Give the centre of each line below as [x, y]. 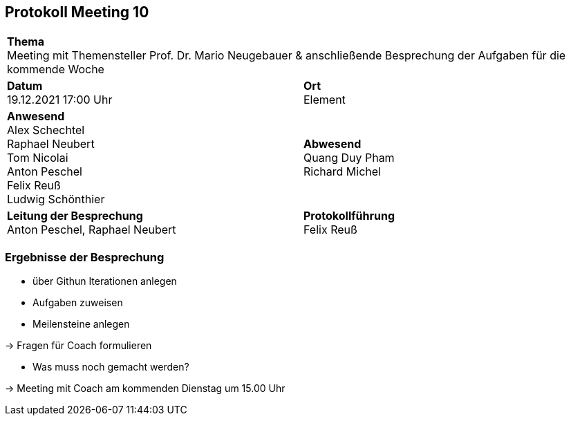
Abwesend [333, 144]
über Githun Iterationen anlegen [105, 281]
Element [325, 100]
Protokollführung [349, 216]
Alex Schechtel [46, 130]
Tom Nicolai [38, 158]
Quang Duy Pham [349, 158]
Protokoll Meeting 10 [77, 12]
